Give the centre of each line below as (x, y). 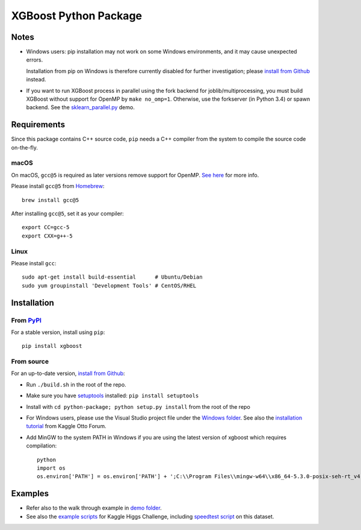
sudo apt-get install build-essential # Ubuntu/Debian (112, 277)
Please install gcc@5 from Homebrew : (58, 186)
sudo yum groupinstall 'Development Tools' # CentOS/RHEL (109, 286)
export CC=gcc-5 (46, 227)
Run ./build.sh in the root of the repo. (76, 384)
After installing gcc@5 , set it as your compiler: (67, 213)
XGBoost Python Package (77, 16)
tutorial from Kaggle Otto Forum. (66, 426)
